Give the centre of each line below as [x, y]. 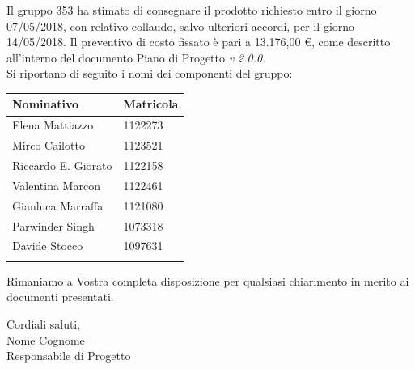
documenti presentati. [60, 297]
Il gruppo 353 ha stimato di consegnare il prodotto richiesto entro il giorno [192, 10]
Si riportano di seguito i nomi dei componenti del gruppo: [150, 73]
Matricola [151, 104]
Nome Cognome [46, 339]
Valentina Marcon [56, 185]
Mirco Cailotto [49, 145]
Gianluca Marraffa [58, 205]
